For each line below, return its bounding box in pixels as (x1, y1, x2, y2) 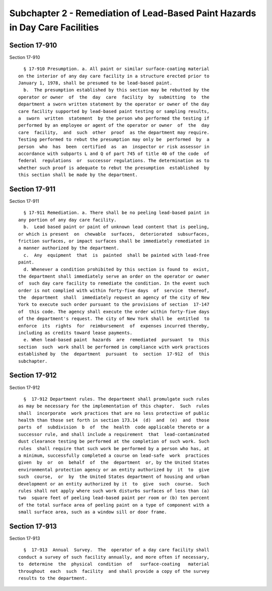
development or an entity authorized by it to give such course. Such (18, 481, 210, 487)
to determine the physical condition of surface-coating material (18, 561, 210, 567)
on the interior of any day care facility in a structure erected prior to (18, 73, 210, 79)
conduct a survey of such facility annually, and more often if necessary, (18, 554, 210, 560)
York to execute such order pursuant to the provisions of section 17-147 (18, 302, 210, 307)
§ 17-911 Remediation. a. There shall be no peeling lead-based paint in (23, 210, 210, 216)
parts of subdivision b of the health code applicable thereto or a (18, 424, 210, 430)
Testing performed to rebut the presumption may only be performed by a (18, 137, 210, 142)
